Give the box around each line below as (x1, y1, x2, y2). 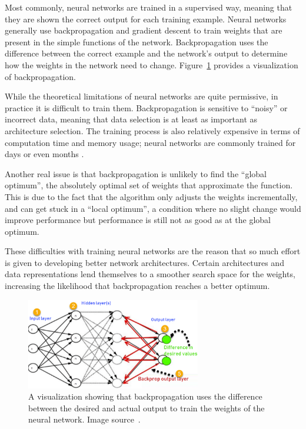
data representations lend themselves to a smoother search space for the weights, (5, 268, 295, 280)
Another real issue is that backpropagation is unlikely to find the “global (5, 167, 267, 179)
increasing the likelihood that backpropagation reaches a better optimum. (5, 280, 270, 292)
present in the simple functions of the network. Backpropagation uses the (5, 35, 268, 48)
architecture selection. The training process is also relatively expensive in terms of (5, 124, 300, 137)
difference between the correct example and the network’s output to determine (5, 47, 288, 59)
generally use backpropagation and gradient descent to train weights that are (5, 24, 282, 36)
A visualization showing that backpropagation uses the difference (28, 390, 262, 403)
